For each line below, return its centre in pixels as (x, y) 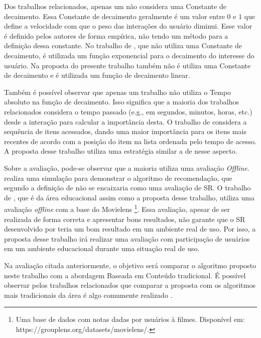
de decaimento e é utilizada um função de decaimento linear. (97, 75)
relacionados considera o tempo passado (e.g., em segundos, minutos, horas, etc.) (128, 111)
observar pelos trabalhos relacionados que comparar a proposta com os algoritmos (130, 285)
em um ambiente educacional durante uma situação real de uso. (102, 248)
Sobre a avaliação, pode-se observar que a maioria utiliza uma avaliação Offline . (127, 167)
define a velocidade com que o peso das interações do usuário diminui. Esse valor (128, 26)
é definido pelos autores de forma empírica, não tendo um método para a (116, 35)
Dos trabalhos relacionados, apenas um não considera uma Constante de (115, 6)
